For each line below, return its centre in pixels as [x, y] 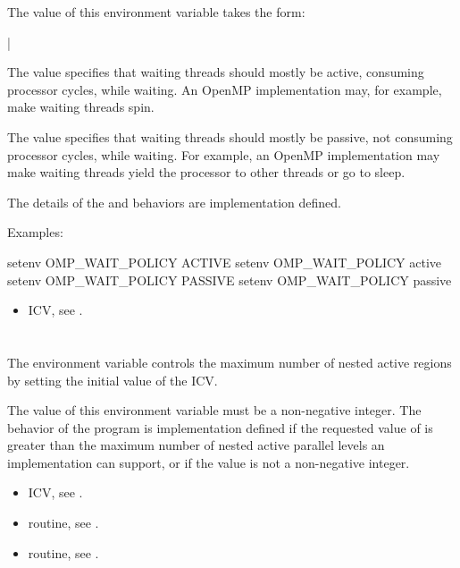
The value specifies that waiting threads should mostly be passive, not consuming [230, 136]
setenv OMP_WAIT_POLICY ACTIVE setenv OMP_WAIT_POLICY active [225, 262]
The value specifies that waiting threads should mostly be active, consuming [216, 72]
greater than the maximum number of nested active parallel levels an [196, 445]
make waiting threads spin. [81, 107]
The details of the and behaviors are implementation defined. [174, 202]
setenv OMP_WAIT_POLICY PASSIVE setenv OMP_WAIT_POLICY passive [230, 280]
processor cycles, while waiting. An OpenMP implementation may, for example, [225, 89]
